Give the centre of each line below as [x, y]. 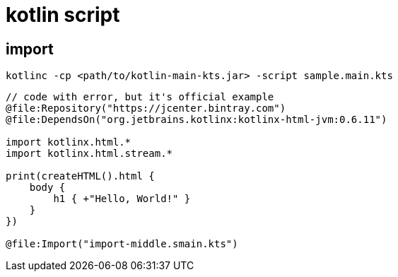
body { [47, 188]
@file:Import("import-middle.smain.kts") [122, 244]
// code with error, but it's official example [140, 97]
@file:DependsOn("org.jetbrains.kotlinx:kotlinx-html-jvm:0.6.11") [197, 120]
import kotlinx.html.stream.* [89, 154]
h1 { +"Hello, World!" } [122, 199]
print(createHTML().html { [80, 176]
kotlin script [63, 15]
